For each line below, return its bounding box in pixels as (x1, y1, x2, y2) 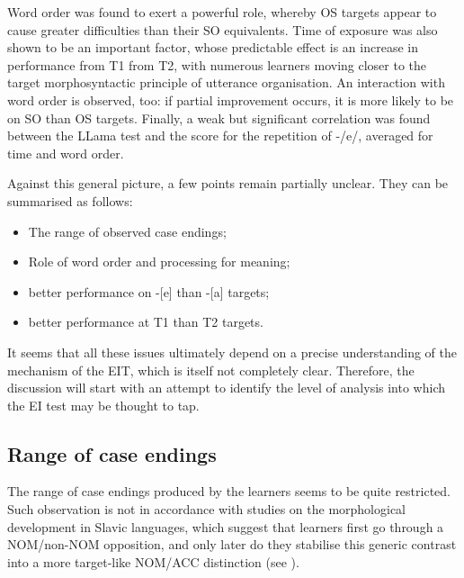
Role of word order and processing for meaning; (28, 252, 290, 271)
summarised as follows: (7, 191, 133, 210)
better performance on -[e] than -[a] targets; (28, 282, 270, 301)
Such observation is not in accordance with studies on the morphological (7, 500, 406, 519)
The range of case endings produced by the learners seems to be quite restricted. (7, 482, 451, 501)
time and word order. (7, 143, 124, 162)
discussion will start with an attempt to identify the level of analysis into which (7, 378, 446, 397)
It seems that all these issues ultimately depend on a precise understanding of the (7, 342, 457, 361)
